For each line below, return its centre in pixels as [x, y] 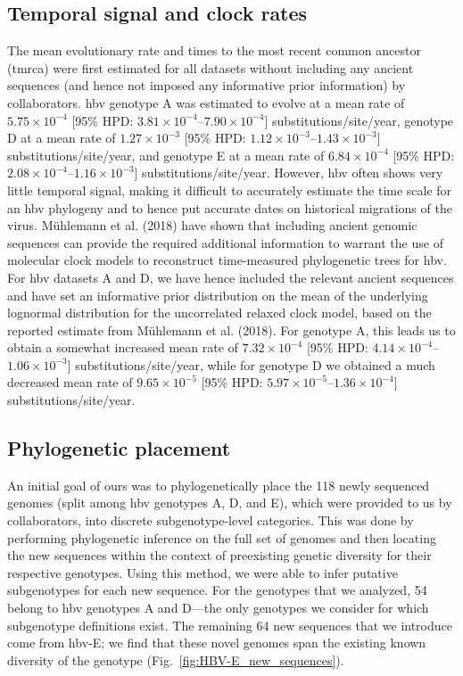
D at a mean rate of [62, 138]
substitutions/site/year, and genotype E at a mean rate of [166, 155]
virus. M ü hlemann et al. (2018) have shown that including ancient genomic [212, 225]
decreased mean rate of [70, 382]
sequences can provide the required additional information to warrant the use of [225, 242]
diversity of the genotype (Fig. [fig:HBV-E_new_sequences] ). [176, 660]
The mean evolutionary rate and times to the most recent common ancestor [214, 50]
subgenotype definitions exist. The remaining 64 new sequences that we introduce [230, 625]
